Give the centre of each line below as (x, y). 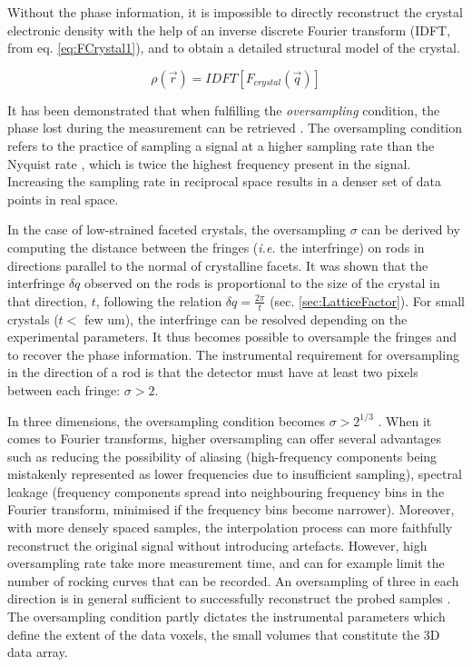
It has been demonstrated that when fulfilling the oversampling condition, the (224, 110)
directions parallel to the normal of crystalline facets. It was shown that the (218, 265)
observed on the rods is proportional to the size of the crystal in (262, 283)
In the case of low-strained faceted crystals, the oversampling (177, 229)
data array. (38, 652)
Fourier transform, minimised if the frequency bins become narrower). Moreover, (231, 509)
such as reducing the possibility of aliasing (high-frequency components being (222, 456)
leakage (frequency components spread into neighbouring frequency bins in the (226, 491)
